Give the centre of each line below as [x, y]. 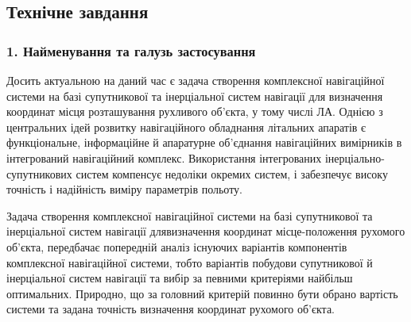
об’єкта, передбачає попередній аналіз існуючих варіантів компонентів [177, 246]
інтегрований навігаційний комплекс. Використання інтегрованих [164, 157]
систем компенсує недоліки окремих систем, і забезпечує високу [232, 173]
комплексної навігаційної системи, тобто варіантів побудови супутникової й [190, 262]
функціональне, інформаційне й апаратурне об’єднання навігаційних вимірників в [204, 142]
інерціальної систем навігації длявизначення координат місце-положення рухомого [206, 231]
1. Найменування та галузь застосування [131, 50]
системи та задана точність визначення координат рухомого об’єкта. [171, 309]
